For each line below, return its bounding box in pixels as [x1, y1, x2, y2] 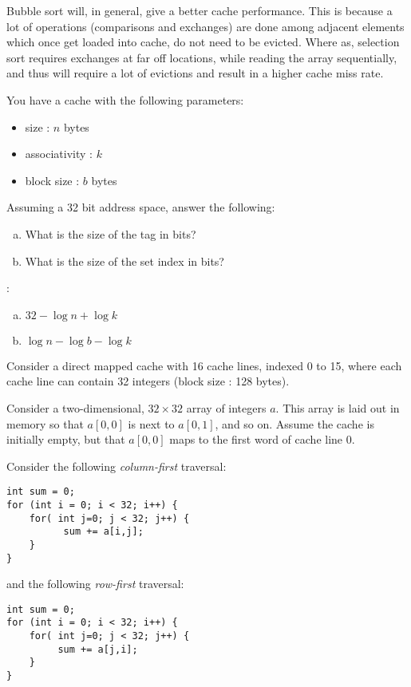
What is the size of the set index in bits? [25, 252, 224, 269]
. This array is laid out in [275, 399, 400, 416]
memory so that [6, 415, 84, 432]
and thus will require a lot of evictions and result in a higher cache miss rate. [6, 65, 384, 81]
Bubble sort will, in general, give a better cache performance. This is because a [6, 2, 393, 18]
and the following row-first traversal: [6, 575, 184, 592]
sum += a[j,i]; [57, 643, 138, 655]
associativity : [25, 145, 93, 162]
